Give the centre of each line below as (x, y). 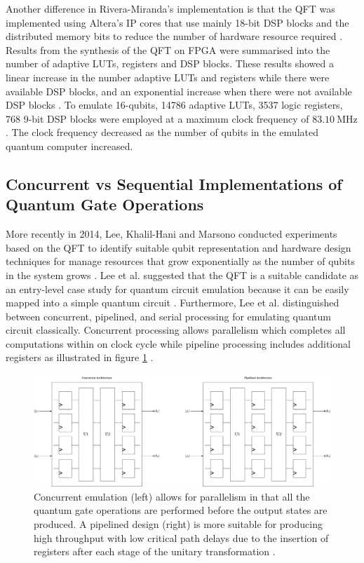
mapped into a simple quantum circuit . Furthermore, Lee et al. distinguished (173, 303)
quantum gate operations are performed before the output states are (181, 510)
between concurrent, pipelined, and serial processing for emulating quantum (169, 316)
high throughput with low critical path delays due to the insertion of (181, 537)
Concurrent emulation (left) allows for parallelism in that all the (172, 496)
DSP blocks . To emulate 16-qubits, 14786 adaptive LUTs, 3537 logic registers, (174, 105)
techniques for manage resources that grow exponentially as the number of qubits (180, 261)
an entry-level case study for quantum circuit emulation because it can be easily (177, 289)
